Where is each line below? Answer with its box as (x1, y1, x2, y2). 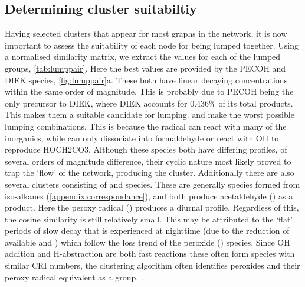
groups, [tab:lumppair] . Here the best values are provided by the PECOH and (5, 62, 286, 74)
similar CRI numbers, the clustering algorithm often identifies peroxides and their (5, 259, 300, 272)
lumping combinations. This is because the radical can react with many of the (5, 120, 287, 132)
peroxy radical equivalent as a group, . (5, 270, 143, 283)
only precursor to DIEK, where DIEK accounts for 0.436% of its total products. (5, 96, 293, 109)
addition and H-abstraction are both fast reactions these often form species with (5, 247, 295, 260)
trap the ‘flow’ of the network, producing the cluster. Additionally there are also (5, 166, 294, 179)
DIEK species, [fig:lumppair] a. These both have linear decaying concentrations (5, 73, 288, 86)
